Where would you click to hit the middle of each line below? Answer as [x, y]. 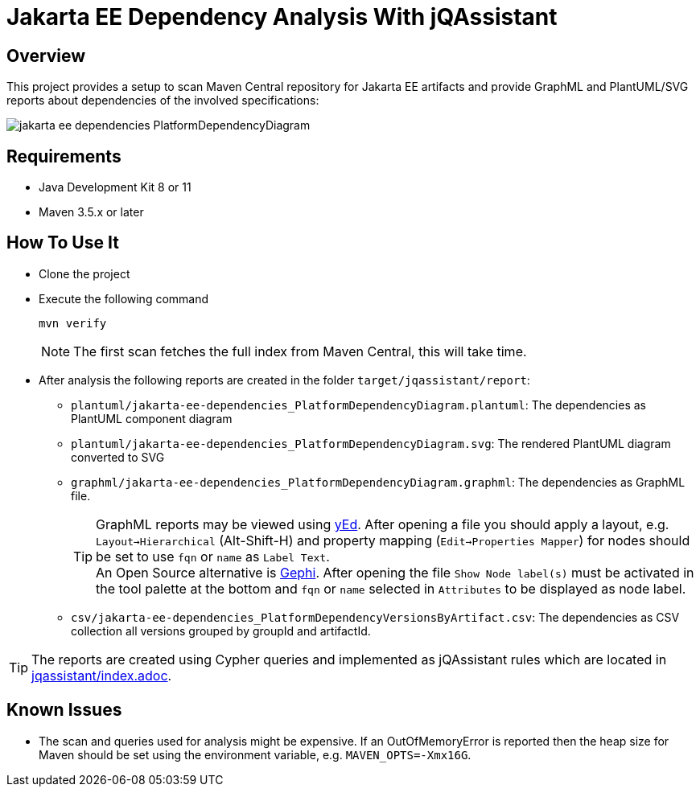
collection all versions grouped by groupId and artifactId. [221, 631]
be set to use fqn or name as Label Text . [213, 556]
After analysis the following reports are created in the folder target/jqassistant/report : [284, 380]
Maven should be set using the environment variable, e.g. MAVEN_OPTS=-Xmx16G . [255, 754]
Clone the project [84, 273]
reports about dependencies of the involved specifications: [163, 101]
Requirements [64, 156]
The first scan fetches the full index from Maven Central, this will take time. [300, 351]
